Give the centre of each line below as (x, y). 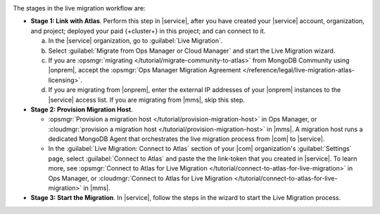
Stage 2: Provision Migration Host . (82, 109)
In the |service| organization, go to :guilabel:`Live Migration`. (135, 41)
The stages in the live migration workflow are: (79, 8)
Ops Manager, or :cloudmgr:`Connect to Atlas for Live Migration (140, 178)
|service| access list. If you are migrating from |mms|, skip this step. (147, 100)
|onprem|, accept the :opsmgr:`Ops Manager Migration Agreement (145, 70)
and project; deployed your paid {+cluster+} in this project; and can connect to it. (148, 31)
